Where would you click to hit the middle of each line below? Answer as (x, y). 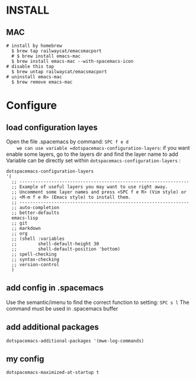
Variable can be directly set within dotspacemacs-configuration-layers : (94, 160)
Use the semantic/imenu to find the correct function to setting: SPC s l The (98, 302)
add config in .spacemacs (55, 288)
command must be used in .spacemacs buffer (62, 308)
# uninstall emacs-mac (34, 77)
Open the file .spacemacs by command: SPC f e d (68, 142)
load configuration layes (52, 127)
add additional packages (53, 327)
